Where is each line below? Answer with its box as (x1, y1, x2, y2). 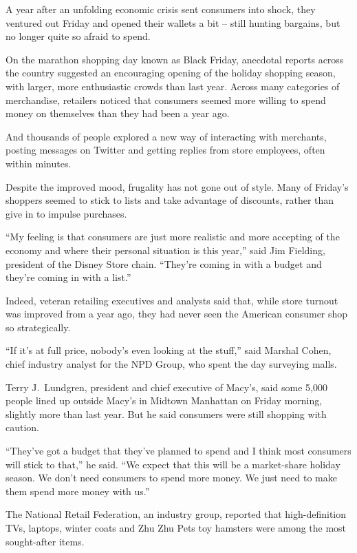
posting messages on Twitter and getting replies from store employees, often (6, 143, 325, 157)
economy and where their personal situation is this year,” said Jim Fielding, (6, 242, 325, 257)
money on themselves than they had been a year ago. (6, 106, 230, 121)
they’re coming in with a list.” (6, 270, 131, 284)
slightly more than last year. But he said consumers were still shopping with (6, 406, 327, 421)
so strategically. (6, 320, 71, 334)
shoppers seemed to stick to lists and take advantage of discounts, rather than (6, 193, 334, 207)
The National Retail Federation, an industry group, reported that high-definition (6, 507, 347, 521)
